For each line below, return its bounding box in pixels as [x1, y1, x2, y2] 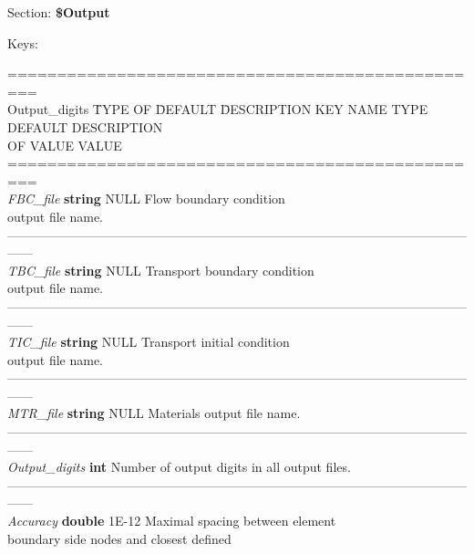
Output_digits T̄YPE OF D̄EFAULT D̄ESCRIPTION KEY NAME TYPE [7, 99, 428, 119]
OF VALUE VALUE [7, 135, 122, 154]
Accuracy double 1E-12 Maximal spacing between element [7, 511, 336, 530]
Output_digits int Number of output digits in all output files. [7, 457, 351, 476]
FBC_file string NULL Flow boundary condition [7, 189, 285, 208]
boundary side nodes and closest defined [7, 528, 232, 548]
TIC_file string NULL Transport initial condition [7, 332, 290, 351]
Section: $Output [7, 3, 110, 21]
